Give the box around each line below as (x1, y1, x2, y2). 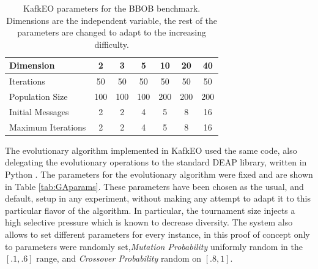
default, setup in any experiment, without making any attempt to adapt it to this (5, 192, 311, 205)
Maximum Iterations (9, 120, 86, 133)
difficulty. (94, 37, 129, 50)
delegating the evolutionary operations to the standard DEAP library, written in (5, 156, 307, 169)
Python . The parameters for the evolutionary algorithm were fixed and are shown (5, 168, 313, 181)
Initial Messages (9, 105, 69, 118)
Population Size (9, 90, 68, 103)
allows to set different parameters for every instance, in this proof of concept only (5, 228, 310, 240)
